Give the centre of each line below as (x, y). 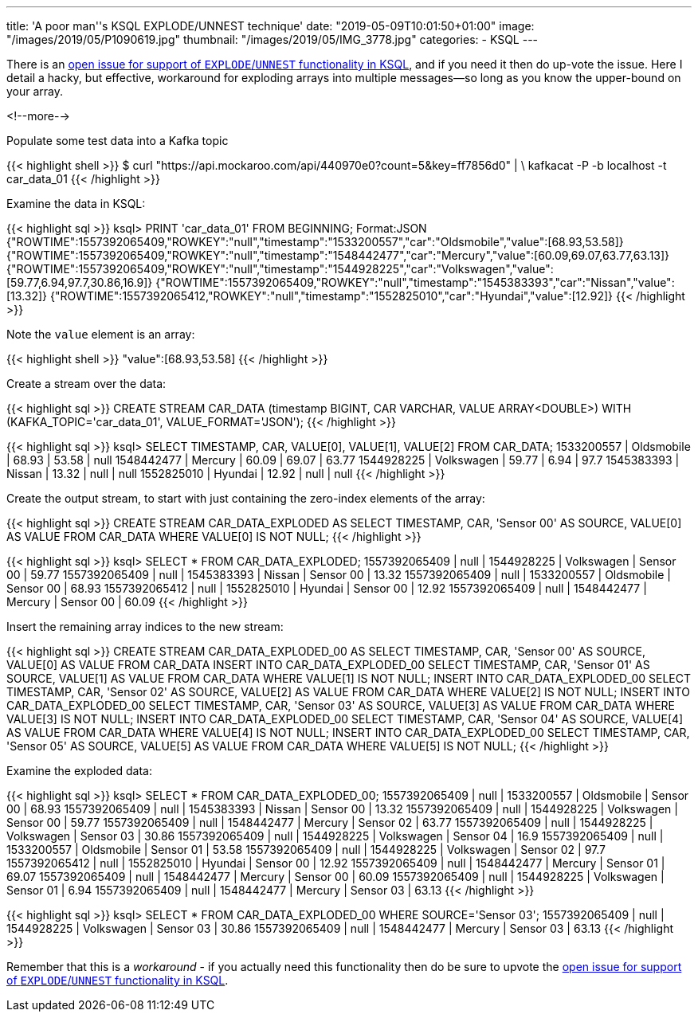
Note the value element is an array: (101, 334)
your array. (35, 91)
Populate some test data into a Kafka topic (118, 141)
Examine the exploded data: (79, 771)
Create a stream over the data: (86, 384)
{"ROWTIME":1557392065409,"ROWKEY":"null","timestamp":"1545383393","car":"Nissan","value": (415, 282)
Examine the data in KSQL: (76, 204)
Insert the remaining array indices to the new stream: (145, 626)
